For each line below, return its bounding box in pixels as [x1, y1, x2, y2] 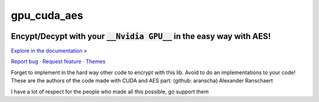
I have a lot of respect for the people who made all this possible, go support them [11, 88, 209, 95]
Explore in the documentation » [11, 47, 87, 54]
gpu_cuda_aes [11, 9, 83, 22]
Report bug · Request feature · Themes [11, 58, 106, 65]
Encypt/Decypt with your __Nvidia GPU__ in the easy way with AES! [11, 31, 271, 41]
